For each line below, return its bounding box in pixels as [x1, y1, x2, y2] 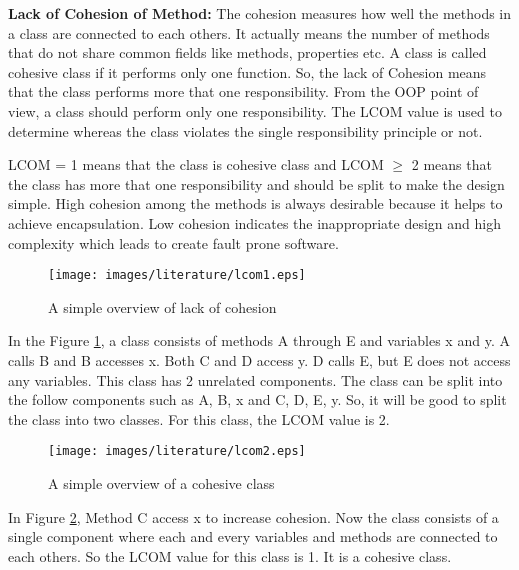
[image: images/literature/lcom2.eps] [48, 444, 306, 459]
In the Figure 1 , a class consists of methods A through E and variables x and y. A [8, 330, 510, 351]
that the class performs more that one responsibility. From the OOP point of [8, 81, 479, 102]
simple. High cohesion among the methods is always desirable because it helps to [8, 193, 503, 214]
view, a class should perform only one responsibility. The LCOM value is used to [8, 100, 502, 121]
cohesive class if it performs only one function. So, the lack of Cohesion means [8, 61, 487, 82]
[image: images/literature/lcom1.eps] [48, 268, 306, 283]
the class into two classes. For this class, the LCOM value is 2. [8, 408, 390, 429]
